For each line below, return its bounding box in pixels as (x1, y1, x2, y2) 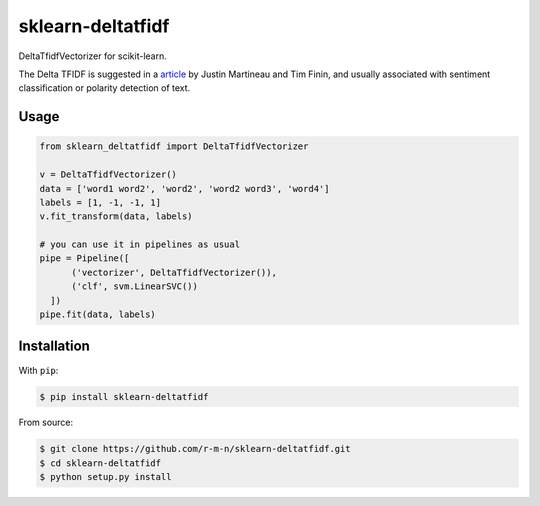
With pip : (18, 364, 59, 376)
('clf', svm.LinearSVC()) (71, 281, 199, 292)
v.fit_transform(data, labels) (39, 211, 194, 222)
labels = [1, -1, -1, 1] (39, 196, 162, 208)
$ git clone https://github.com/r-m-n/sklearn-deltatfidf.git (39, 443, 351, 455)
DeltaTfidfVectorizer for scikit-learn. (18, 50, 167, 62)
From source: (18, 416, 74, 429)
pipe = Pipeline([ (39, 253, 130, 264)
